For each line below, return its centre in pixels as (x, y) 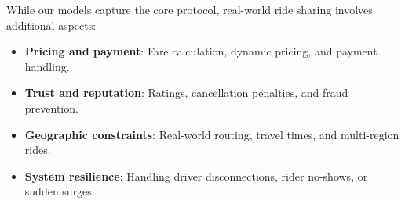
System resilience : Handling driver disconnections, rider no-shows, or (196, 175)
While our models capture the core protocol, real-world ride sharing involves (190, 9)
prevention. (51, 107)
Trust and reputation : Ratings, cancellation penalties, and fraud (186, 93)
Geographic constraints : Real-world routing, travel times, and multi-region (212, 134)
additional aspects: (51, 25)
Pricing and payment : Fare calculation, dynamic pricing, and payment (201, 51)
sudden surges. (60, 191)
